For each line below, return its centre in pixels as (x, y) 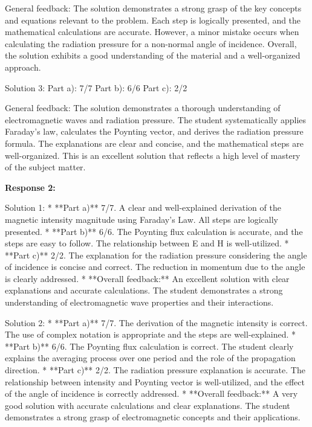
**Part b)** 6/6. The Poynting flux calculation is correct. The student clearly (149, 346)
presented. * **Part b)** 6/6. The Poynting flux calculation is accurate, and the (154, 231)
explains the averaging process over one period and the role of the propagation (150, 358)
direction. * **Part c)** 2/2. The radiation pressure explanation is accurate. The (155, 370)
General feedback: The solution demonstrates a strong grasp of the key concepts (153, 8)
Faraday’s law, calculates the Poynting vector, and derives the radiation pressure (154, 131)
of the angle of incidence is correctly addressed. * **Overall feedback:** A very (151, 393)
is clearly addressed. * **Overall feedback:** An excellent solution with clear (147, 278)
